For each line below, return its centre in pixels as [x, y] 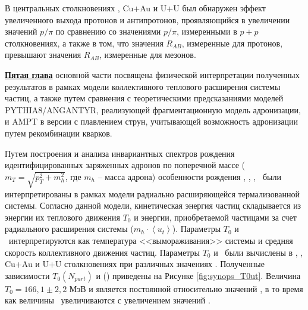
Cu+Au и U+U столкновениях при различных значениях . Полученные [135, 264]
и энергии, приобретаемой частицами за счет [215, 217]
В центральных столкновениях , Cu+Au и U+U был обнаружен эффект [135, 8]
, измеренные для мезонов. [148, 55]
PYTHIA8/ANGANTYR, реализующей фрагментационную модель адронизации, [153, 109]
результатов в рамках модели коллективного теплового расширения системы [143, 86]
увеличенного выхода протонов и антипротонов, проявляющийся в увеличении [147, 19]
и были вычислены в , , [258, 252]
